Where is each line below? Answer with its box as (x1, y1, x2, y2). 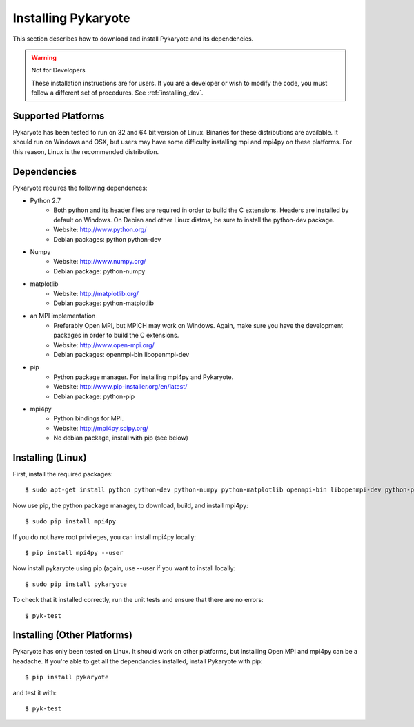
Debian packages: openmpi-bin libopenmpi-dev (53, 350, 190, 358)
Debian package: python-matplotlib (53, 299, 155, 307)
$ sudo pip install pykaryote (25, 580, 128, 588)
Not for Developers (31, 66, 86, 75)
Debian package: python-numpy (53, 266, 146, 275)
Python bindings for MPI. (53, 414, 124, 423)
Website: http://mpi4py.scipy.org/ (53, 424, 148, 432)
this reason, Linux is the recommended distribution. (12, 147, 159, 155)
